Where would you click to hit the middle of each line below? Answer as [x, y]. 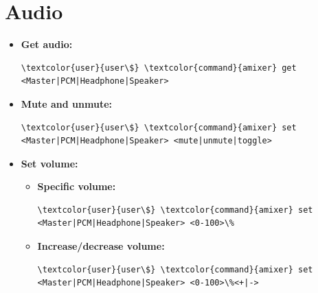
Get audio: [47, 44]
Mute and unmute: [67, 103]
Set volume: [49, 163]
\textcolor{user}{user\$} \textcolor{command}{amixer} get [159, 68]
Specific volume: [77, 186]
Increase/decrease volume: [101, 246]
